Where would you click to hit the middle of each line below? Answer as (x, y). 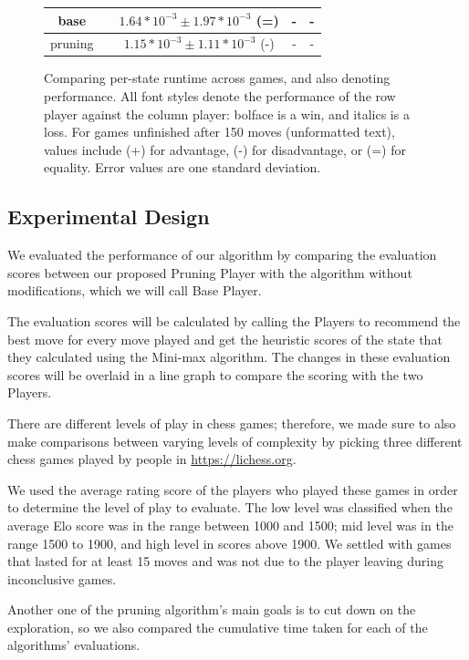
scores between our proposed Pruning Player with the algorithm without (210, 272)
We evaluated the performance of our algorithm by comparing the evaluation (222, 255)
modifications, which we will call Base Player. (135, 290)
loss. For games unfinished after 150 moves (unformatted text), (219, 132)
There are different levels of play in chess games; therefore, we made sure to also (232, 423)
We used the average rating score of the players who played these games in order (233, 489)
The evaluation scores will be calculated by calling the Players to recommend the (234, 320)
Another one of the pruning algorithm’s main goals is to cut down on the (212, 609)
